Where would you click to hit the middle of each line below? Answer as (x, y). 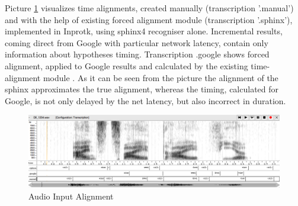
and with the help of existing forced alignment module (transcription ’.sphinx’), (149, 19)
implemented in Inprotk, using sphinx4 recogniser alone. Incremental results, (144, 31)
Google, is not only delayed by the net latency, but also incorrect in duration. (145, 100)
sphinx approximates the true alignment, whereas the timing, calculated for (142, 89)
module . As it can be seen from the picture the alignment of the (161, 77)
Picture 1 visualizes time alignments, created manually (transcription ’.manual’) (149, 8)
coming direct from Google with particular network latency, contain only (137, 42)
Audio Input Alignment (71, 196)
